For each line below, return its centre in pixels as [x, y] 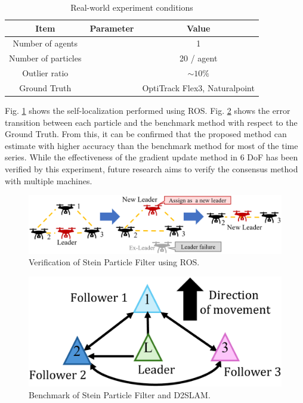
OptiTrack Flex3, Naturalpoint [198, 87]
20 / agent [198, 58]
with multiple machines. [49, 180]
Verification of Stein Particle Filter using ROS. [114, 262]
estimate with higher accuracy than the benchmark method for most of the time [151, 145]
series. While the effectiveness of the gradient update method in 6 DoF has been [151, 157]
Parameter [112, 28]
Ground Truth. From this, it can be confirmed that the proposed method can [146, 134]
